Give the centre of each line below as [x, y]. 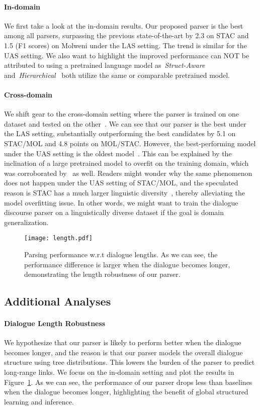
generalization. [26, 222]
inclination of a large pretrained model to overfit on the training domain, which [126, 163]
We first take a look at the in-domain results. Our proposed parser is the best [124, 25]
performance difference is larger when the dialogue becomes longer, [127, 264]
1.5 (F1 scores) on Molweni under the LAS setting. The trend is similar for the [125, 45]
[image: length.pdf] [59, 238]
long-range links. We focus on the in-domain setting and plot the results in [119, 372]
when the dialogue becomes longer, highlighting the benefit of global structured [126, 392]
